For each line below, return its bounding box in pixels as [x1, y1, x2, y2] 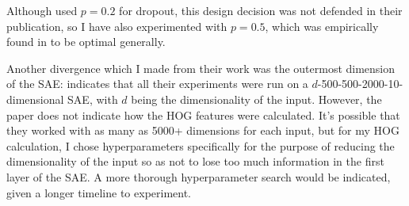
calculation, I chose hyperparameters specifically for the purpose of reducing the [6, 137, 395, 154]
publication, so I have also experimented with [6, 17, 227, 34]
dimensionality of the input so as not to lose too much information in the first [6, 153, 384, 170]
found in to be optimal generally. [6, 33, 166, 50]
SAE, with [67, 90, 118, 107]
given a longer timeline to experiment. [6, 184, 192, 200]
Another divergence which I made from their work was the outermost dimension [6, 59, 396, 76]
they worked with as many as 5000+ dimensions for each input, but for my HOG [6, 122, 399, 139]
